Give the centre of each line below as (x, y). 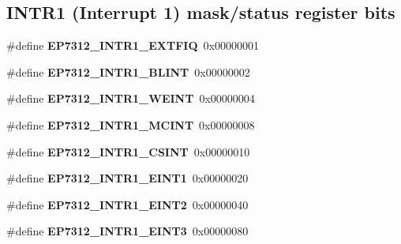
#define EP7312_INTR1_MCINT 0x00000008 (131, 124)
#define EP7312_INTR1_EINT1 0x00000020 (127, 178)
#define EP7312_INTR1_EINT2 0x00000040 (127, 204)
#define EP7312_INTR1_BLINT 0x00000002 (128, 71)
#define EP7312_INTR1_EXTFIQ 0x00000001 (133, 45)
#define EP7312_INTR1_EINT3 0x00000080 (127, 231)
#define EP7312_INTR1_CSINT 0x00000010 (128, 151)
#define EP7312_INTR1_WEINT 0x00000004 (131, 98)
